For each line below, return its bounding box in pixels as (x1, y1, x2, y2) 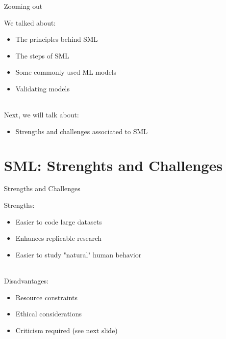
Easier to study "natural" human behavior (15, 249, 142, 259)
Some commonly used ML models (15, 67, 117, 77)
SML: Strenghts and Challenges (4, 155, 223, 175)
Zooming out (4, 1, 43, 11)
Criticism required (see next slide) (15, 325, 118, 335)
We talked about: (4, 17, 56, 28)
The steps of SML (15, 50, 70, 60)
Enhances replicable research (15, 233, 101, 243)
